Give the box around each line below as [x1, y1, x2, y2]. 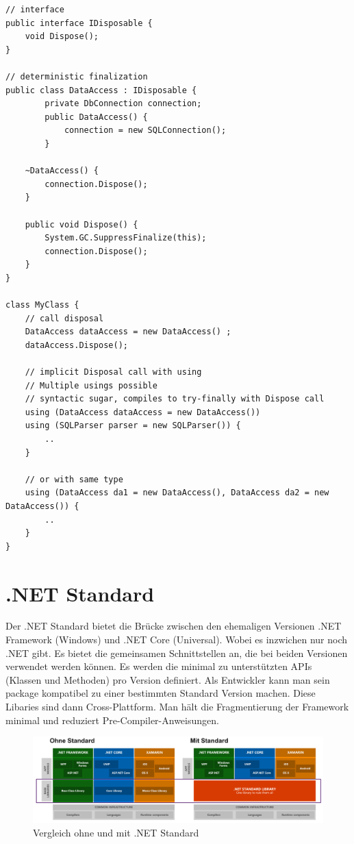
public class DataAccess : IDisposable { [5, 85, 197, 95]
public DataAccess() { [45, 112, 148, 122]
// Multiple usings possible [25, 380, 157, 390]
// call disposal [25, 313, 104, 323]
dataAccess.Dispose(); [25, 340, 128, 350]
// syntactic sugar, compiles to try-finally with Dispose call [25, 394, 325, 404]
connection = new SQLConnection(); [64, 125, 227, 136]
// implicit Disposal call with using [25, 367, 202, 377]
